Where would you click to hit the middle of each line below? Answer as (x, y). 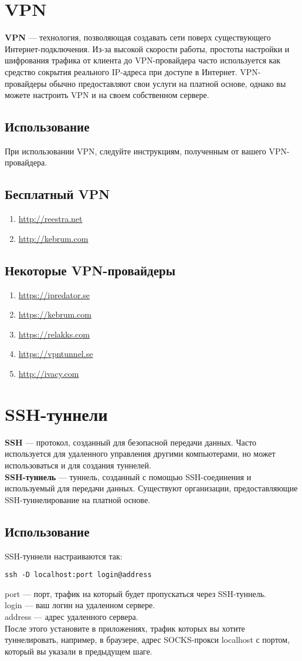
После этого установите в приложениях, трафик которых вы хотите (125, 628)
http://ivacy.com (49, 374)
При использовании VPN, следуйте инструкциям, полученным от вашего (135, 151)
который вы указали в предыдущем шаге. (79, 651)
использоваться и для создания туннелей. (78, 465)
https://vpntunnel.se (56, 354)
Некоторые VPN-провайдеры (90, 270)
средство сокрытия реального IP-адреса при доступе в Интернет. (121, 71)
